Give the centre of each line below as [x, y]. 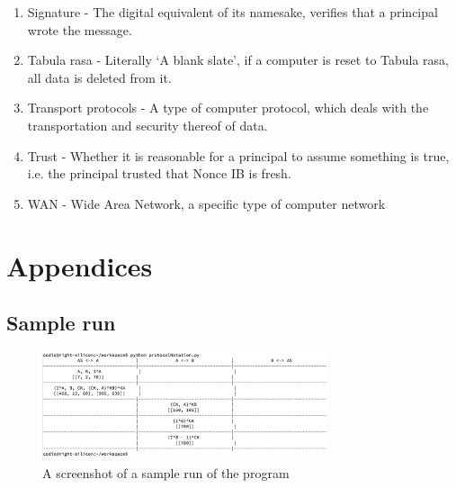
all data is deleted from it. [99, 77]
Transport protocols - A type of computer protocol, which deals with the [228, 108]
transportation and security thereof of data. [148, 125]
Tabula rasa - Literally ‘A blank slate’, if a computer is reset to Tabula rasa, [238, 60]
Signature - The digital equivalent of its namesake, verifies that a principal [232, 12]
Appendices [80, 265]
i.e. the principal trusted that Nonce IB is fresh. [159, 173]
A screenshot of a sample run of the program [166, 472]
